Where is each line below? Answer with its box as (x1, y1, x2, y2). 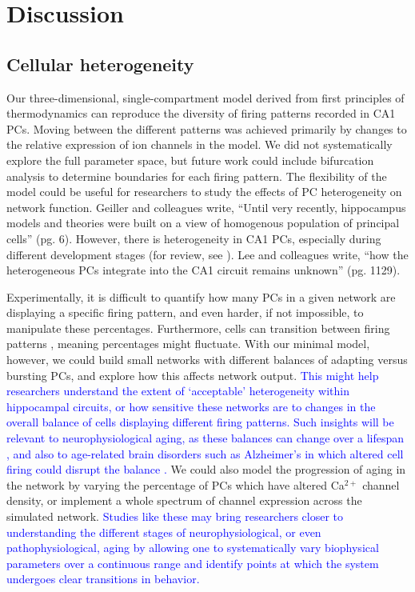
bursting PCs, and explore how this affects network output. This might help (6, 366, 379, 383)
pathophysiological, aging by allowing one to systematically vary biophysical (6, 539, 379, 556)
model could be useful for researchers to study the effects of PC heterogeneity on (6, 183, 402, 200)
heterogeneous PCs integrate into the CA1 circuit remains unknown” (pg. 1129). (6, 262, 401, 278)
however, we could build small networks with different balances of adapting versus (6, 351, 408, 368)
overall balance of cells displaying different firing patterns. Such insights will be (6, 414, 394, 430)
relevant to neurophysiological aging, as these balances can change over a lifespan (6, 430, 405, 446)
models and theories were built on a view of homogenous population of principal (6, 214, 400, 231)
